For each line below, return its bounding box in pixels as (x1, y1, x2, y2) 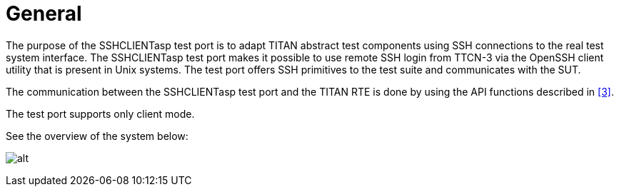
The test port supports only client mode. (6, 107, 195, 120)
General (6, 1, 82, 26)
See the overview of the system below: (6, 129, 188, 142)
